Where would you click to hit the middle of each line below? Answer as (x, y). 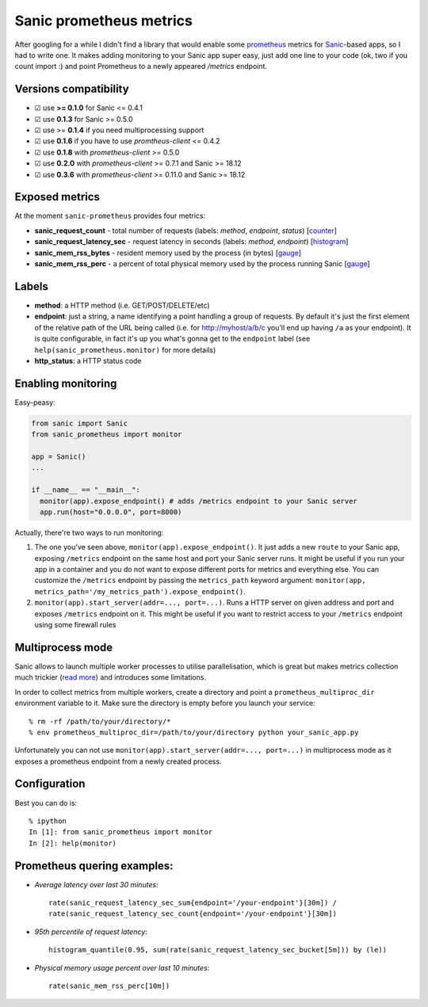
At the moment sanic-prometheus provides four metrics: (110, 216)
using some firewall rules (75, 625)
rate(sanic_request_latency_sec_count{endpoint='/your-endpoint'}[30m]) (193, 914)
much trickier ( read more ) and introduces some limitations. (110, 677)
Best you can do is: (46, 803)
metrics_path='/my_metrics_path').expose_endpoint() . (140, 591)
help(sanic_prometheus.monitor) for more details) (125, 349)
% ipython (48, 821)
